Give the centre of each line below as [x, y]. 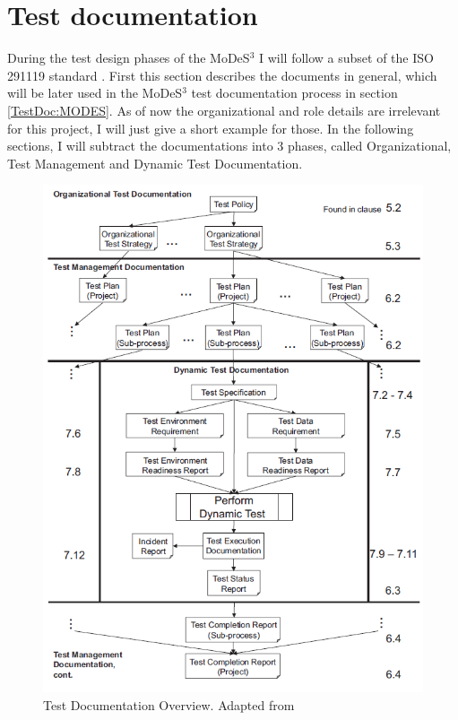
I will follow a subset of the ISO [346, 58]
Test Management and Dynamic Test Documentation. [155, 163]
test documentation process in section [294, 93]
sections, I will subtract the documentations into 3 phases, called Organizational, [229, 146]
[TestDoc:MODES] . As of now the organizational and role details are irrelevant [224, 110]
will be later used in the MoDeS [95, 93]
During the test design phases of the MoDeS [129, 58]
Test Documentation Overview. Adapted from [169, 704]
